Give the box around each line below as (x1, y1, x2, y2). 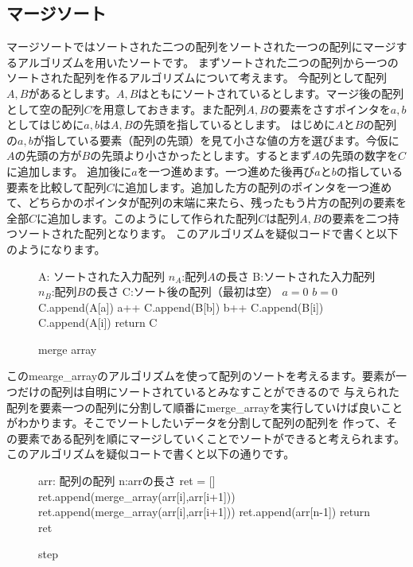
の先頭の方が (14, 147, 82, 164)
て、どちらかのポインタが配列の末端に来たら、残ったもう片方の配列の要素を (6, 194, 407, 211)
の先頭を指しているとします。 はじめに (132, 116, 336, 133)
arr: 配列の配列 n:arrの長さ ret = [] (38, 472, 216, 489)
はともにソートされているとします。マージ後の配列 (138, 84, 404, 101)
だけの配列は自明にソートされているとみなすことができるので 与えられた (17, 383, 399, 400)
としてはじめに (6, 116, 84, 133)
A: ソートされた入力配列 (38, 267, 166, 284)
